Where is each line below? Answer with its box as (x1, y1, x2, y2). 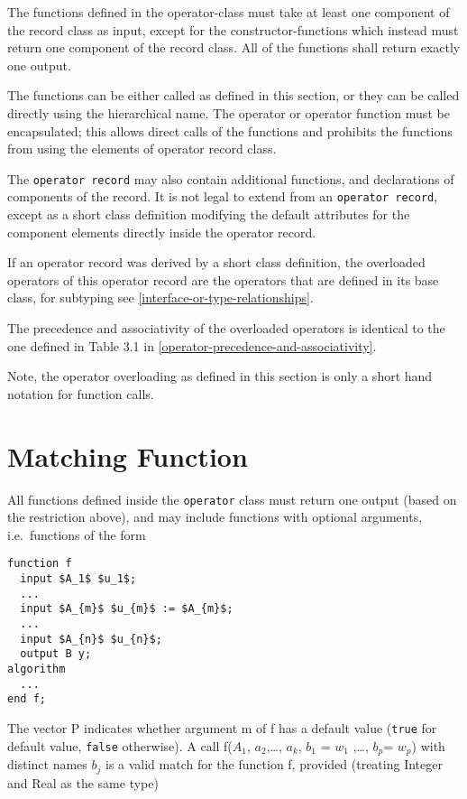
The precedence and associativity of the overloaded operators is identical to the (7, 319, 445, 338)
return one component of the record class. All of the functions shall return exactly (7, 38, 461, 57)
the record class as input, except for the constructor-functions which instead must (7, 20, 459, 39)
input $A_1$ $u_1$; (20, 572, 137, 586)
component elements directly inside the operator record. (7, 222, 316, 241)
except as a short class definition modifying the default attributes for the (7, 205, 410, 224)
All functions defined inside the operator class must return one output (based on (7, 489, 457, 508)
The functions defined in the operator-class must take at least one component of (7, 3, 450, 21)
